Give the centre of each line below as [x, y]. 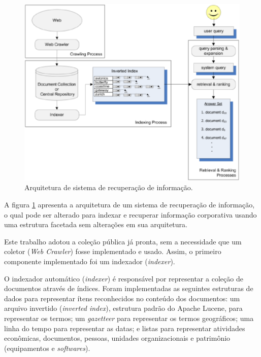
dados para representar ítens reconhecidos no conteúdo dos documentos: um [122, 298]
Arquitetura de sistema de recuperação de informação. [109, 187]
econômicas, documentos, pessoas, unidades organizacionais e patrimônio [117, 338]
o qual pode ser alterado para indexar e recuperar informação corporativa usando [130, 214]
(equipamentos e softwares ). [47, 348]
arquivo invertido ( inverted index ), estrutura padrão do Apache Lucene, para [123, 308]
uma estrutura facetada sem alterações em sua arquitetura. [96, 224]
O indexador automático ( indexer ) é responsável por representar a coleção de [124, 278]
